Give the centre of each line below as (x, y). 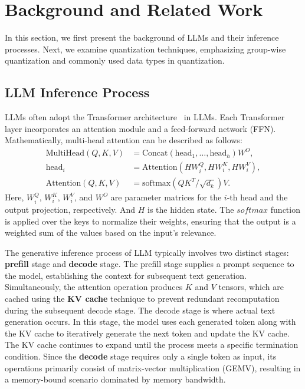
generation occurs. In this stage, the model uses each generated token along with (150, 322)
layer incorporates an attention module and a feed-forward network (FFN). (140, 128)
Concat (155, 154)
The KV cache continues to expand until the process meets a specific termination (152, 345)
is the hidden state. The (191, 209)
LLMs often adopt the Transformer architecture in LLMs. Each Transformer (145, 117)
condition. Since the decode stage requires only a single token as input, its (141, 356)
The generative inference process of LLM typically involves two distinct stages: (147, 252)
